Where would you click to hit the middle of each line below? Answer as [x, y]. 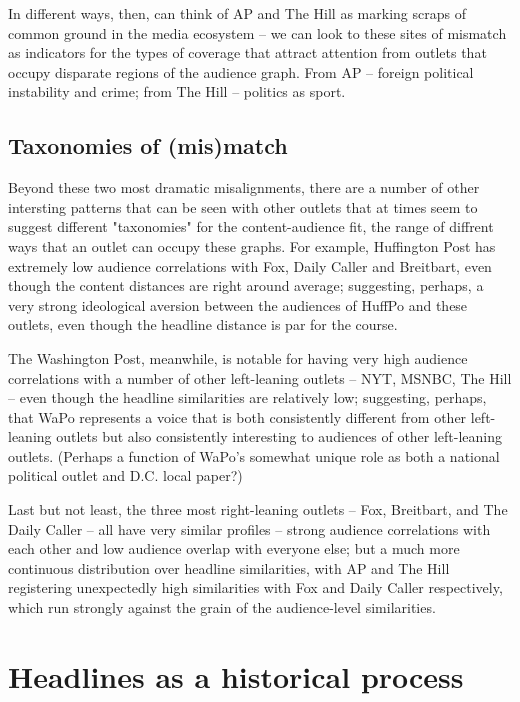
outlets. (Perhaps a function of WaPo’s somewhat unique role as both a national [254, 455]
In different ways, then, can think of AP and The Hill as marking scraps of [237, 13]
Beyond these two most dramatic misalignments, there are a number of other [244, 187]
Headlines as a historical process [236, 675]
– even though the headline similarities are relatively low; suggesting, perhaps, [247, 397]
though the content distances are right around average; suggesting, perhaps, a [246, 285]
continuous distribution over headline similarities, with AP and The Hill [229, 567]
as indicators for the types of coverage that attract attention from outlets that [247, 52]
